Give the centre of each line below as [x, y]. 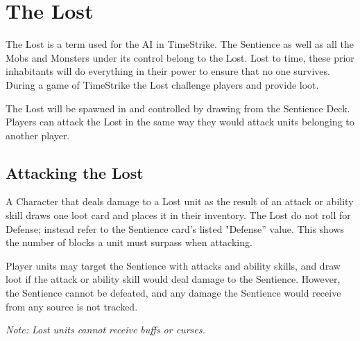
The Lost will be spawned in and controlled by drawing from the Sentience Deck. [178, 108]
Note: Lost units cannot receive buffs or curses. [105, 330]
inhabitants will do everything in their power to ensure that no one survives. [168, 71]
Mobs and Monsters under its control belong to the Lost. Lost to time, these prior [180, 57]
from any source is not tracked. [72, 306]
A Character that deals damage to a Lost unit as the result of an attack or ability [180, 201]
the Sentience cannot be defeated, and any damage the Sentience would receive [173, 293]
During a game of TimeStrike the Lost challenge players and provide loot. [162, 84]
